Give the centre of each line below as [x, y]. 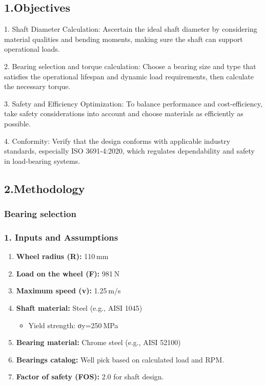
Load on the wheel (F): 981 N [68, 273]
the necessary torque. [37, 86]
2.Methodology [45, 188]
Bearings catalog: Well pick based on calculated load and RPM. [120, 359]
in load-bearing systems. [42, 161]
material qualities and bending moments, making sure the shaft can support [124, 39]
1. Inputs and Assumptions [61, 237]
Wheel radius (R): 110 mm [62, 256]
